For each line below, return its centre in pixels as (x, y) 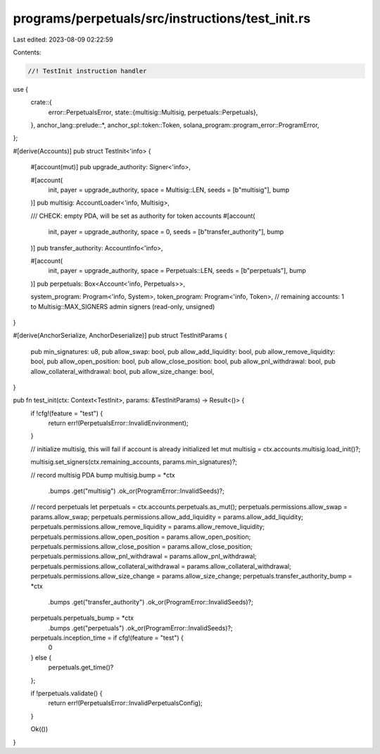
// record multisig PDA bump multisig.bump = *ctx (103, 475)
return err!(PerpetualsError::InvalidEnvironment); (119, 423)
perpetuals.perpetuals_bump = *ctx (82, 618)
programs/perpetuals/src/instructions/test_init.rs (162, 18)
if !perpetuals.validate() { (66, 693)
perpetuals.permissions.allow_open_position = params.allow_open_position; (141, 537)
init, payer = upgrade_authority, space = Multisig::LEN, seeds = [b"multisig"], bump (169, 190)
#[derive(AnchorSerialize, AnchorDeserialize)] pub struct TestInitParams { (120, 336)
